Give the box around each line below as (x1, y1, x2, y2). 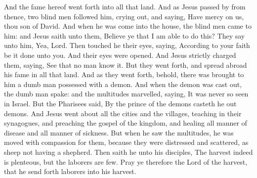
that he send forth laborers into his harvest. (4, 166, 136, 177)
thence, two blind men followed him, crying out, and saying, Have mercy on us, (4, 11, 244, 21)
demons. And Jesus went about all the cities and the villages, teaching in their (4, 108, 242, 118)
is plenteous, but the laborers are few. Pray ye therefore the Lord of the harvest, (4, 156, 248, 167)
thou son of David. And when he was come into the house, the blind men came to (4, 21, 252, 31)
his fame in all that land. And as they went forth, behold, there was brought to (4, 69, 244, 80)
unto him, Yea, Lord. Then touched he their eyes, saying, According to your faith (4, 40, 250, 50)
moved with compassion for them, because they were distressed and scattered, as (4, 137, 249, 147)
